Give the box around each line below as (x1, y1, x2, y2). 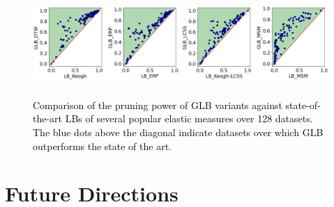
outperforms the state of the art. (33, 138, 172, 153)
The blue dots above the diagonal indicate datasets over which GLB (33, 124, 324, 139)
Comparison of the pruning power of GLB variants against (33, 97, 282, 112)
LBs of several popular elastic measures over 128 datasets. (65, 111, 313, 126)
